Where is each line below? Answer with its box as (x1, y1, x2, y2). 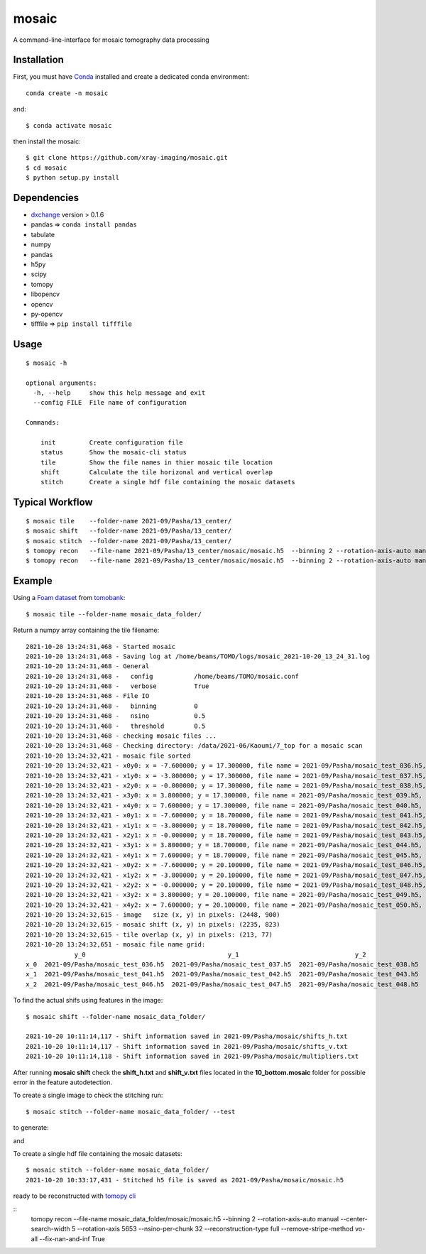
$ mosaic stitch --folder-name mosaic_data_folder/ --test (26, 1108, 236, 1116)
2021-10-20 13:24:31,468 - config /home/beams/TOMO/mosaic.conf (26, 672, 300, 680)
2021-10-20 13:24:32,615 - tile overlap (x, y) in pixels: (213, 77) (26, 930, 273, 939)
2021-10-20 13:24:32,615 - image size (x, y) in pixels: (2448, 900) (26, 911, 280, 919)
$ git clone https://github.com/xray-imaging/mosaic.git (26, 153, 229, 162)
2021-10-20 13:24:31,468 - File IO (26, 692, 150, 700)
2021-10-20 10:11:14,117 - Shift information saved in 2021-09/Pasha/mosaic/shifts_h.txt (26, 1032, 348, 1040)
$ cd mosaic (26, 163, 67, 172)
